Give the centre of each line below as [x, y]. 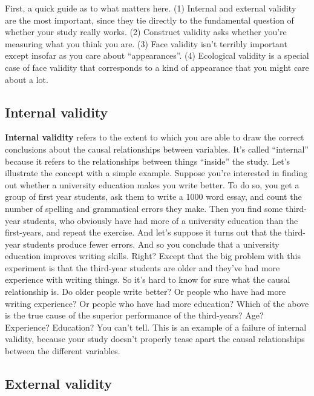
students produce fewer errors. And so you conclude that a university [151, 244]
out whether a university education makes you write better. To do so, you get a [152, 184]
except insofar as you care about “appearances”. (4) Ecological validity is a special [157, 55]
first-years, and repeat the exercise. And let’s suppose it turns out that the [143, 232]
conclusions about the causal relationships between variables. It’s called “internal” [157, 149]
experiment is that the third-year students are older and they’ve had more [142, 267]
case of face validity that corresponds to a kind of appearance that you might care [157, 67]
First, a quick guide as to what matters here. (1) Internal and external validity [151, 8]
